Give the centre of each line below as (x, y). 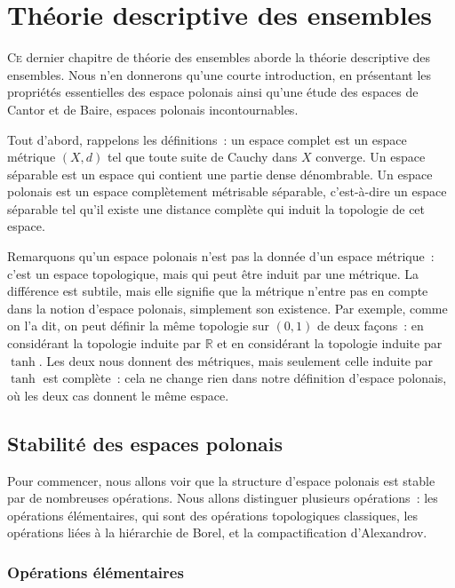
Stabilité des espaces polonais (145, 443)
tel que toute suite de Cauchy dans (203, 157)
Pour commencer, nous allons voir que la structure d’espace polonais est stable (221, 480)
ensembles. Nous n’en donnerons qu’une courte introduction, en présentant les (220, 74)
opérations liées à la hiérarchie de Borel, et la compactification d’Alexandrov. (217, 532)
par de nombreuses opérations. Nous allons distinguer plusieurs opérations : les (223, 498)
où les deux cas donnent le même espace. (118, 395)
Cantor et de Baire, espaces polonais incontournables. (153, 109)
